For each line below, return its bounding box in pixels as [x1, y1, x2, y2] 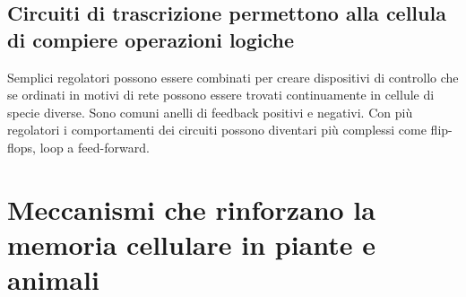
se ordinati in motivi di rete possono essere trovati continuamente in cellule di [7, 85, 435, 104]
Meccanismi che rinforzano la [7, 190, 375, 227]
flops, [7, 137, 36, 156]
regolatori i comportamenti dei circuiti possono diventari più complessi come [7, 120, 427, 139]
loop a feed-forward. [39, 137, 150, 156]
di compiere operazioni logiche [7, 25, 295, 53]
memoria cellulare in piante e [7, 225, 376, 262]
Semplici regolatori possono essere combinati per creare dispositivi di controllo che [7, 67, 459, 86]
